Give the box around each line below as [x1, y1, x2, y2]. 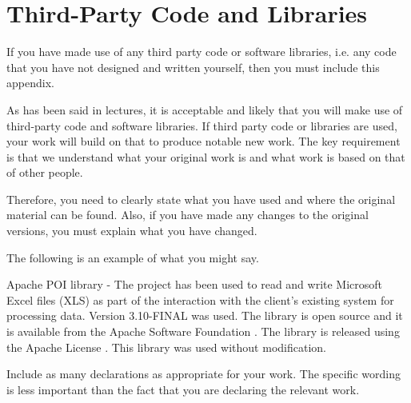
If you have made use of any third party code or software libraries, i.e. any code [6, 43, 397, 60]
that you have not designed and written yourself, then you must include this [6, 58, 380, 75]
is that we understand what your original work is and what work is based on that [6, 148, 405, 165]
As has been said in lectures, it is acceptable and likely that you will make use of [6, 101, 403, 118]
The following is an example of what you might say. [6, 249, 259, 265]
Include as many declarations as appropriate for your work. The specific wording [6, 365, 401, 382]
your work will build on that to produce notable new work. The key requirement [6, 133, 401, 150]
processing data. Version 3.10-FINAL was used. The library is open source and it [6, 307, 403, 324]
